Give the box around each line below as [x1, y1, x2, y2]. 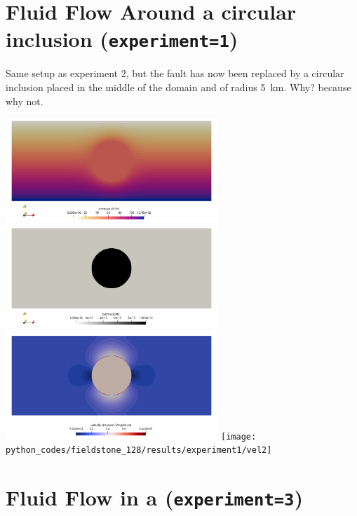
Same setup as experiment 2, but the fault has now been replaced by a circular [6, 66, 344, 81]
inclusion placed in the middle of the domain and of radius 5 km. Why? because [6, 80, 351, 95]
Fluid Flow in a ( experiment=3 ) [6, 482, 303, 511]
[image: [221, 431, 257, 442]
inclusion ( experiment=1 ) [6, 25, 238, 53]
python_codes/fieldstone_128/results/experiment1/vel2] [6, 445, 272, 456]
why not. [6, 93, 43, 108]
